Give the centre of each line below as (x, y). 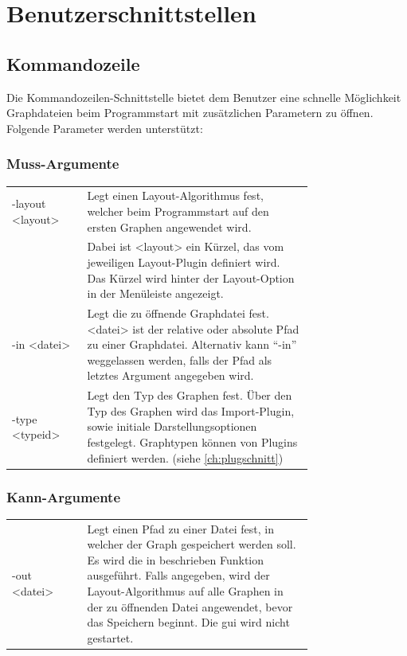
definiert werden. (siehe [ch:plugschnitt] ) (185, 457)
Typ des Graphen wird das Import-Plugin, (191, 410)
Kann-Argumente (64, 496)
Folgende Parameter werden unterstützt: (105, 128)
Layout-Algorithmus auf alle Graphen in (185, 591)
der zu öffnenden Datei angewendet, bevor (190, 606)
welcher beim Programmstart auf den (178, 211)
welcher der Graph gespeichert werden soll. (192, 544)
